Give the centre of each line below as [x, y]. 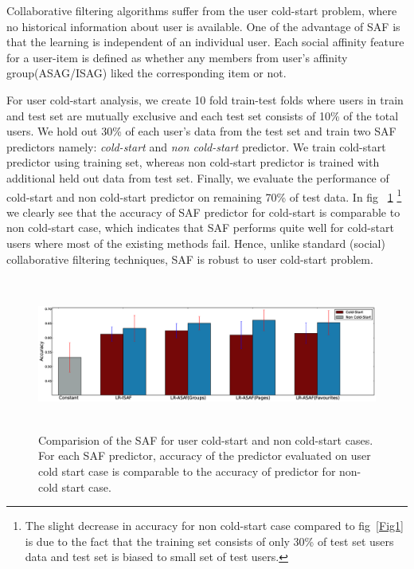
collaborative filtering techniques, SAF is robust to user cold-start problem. [190, 259]
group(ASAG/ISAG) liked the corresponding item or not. [146, 73]
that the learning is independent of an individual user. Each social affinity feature [205, 42]
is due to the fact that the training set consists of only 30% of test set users [209, 541]
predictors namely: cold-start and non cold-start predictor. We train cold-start [196, 146]
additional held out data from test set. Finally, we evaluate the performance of [198, 177]
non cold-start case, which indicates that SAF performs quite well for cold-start [200, 228]
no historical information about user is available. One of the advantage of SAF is [203, 26]
